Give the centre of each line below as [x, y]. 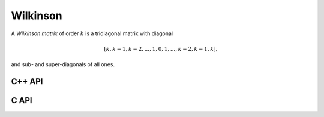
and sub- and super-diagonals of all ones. [63, 64]
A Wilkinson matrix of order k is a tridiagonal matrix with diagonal [92, 33]
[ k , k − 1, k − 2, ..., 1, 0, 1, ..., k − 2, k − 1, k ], [161, 49]
